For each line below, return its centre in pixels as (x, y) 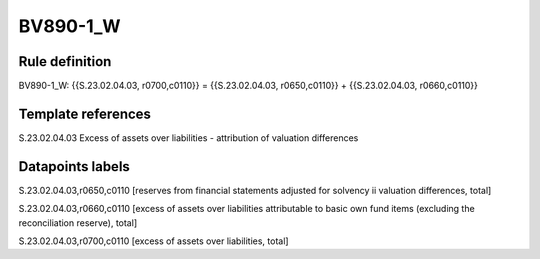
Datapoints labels (74, 166)
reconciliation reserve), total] (78, 222)
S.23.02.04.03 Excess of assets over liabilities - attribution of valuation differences (188, 137)
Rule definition (65, 61)
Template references (85, 113)
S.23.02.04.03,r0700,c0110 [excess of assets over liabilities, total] (153, 241)
